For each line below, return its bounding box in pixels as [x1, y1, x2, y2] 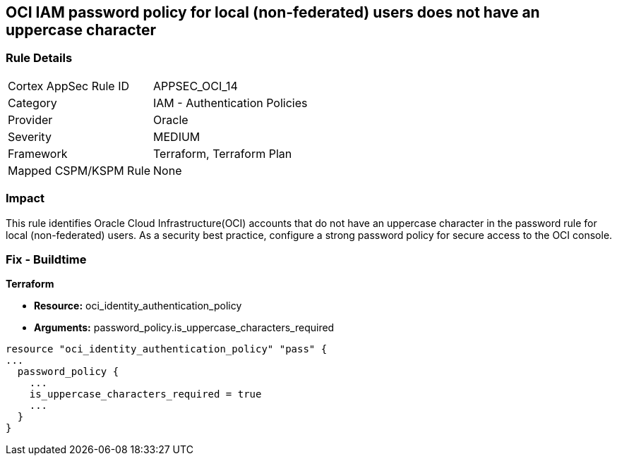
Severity [8, 129, 52, 144]
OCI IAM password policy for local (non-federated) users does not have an [6, 4, 540, 21]
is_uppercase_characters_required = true [29, 388, 262, 400]
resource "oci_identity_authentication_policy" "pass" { [6, 343, 328, 355]
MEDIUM [153, 129, 200, 144]
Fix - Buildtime [6, 252, 87, 266]
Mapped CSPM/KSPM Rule [8, 163, 151, 178]
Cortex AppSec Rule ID [8, 78, 130, 93]
